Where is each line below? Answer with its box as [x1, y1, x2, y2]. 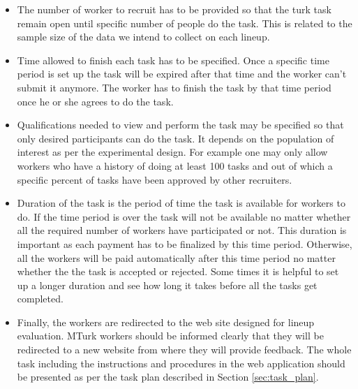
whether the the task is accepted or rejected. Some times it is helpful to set [17, 264, 339, 279]
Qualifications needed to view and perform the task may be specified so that [17, 117, 344, 132]
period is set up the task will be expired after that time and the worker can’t [17, 66, 347, 81]
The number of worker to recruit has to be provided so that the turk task [17, 2, 331, 16]
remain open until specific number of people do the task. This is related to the [17, 15, 352, 30]
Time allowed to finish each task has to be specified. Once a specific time [17, 52, 329, 67]
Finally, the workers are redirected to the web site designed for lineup [17, 314, 315, 329]
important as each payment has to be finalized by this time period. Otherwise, [17, 236, 352, 251]
